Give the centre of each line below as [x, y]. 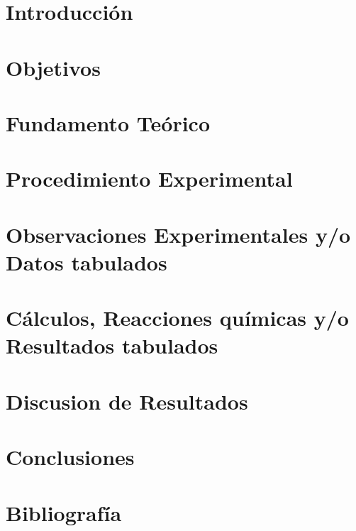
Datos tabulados [87, 262]
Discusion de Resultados [127, 401]
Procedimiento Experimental [149, 179]
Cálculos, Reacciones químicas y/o [177, 318]
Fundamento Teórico [108, 122]
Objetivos [53, 67]
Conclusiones [70, 457]
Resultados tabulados [112, 345]
